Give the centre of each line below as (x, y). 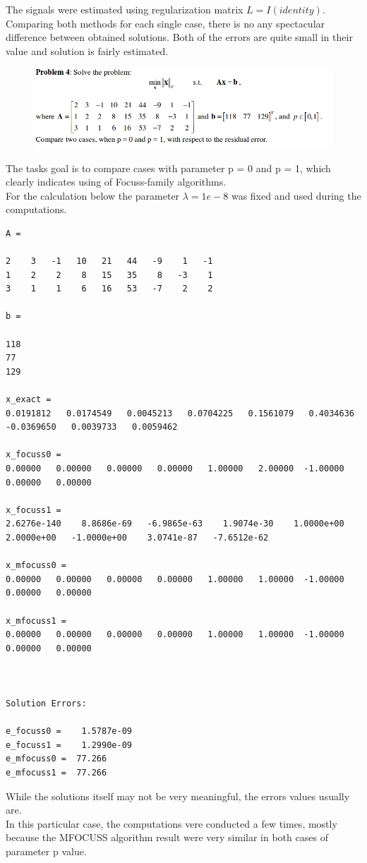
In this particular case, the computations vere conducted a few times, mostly (172, 823)
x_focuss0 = (34, 455)
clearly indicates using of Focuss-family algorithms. (116, 182)
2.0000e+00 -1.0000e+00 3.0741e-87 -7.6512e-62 (137, 537)
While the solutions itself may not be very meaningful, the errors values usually (178, 796)
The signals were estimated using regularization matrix (125, 9)
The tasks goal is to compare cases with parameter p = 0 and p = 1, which (168, 168)
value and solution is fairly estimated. (87, 50)
